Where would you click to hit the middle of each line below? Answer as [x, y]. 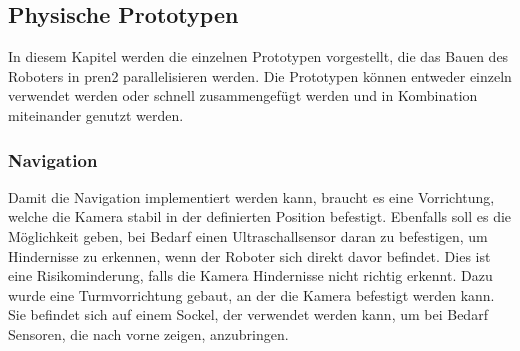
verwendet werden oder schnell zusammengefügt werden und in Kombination [243, 95]
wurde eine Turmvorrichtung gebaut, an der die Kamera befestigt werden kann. [251, 294]
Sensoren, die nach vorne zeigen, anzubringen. [148, 333]
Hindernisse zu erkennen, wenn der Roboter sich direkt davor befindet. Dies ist [249, 255]
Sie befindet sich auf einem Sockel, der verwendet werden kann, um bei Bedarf [248, 314]
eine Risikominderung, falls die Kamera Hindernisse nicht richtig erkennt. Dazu [250, 275]
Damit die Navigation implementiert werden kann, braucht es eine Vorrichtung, [251, 196]
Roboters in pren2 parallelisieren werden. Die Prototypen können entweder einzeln [260, 75]
